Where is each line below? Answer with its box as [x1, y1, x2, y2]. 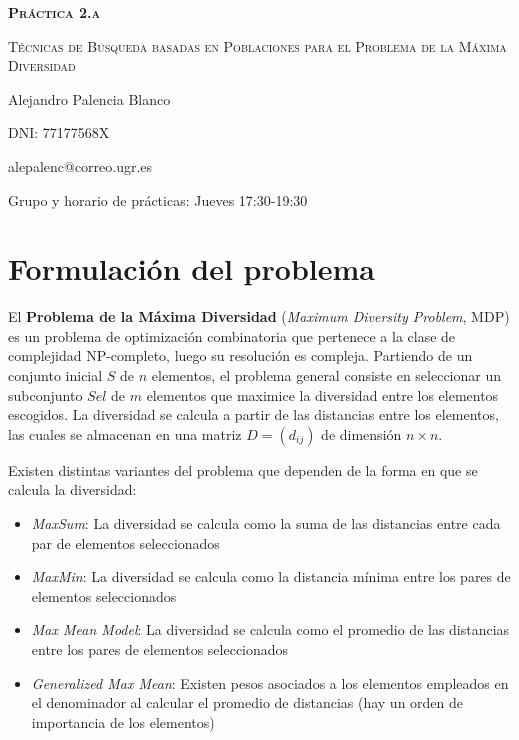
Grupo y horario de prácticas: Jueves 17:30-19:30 [8, 189, 308, 210]
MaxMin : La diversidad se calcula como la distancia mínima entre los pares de [31, 566, 511, 587]
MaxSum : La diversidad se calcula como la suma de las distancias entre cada [31, 513, 501, 534]
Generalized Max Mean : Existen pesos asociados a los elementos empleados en [31, 672, 509, 693]
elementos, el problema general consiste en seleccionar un [151, 365, 502, 386]
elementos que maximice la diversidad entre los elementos [146, 384, 499, 405]
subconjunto [8, 384, 83, 405]
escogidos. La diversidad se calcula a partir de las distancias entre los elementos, [8, 404, 499, 425]
